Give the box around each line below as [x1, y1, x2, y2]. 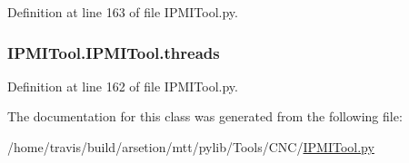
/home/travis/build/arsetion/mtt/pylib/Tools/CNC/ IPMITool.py [7, 138, 374, 156]
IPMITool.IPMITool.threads [7, 41, 220, 63]
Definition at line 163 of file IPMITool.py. [7, 3, 238, 21]
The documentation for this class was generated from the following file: [7, 107, 403, 126]
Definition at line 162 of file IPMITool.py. [7, 76, 238, 95]
